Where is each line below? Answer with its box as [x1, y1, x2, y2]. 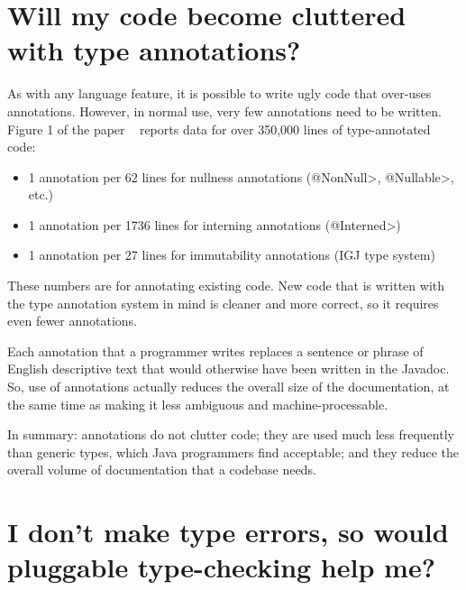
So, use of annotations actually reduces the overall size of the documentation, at [7, 377, 450, 396]
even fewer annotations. [7, 311, 138, 330]
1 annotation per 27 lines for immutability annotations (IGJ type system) [28, 245, 435, 264]
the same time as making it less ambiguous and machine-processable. [7, 394, 388, 413]
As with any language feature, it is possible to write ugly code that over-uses [7, 84, 432, 103]
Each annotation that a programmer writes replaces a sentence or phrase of [7, 341, 424, 360]
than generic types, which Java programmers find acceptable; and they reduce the [7, 442, 460, 461]
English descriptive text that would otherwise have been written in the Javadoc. [7, 359, 450, 378]
